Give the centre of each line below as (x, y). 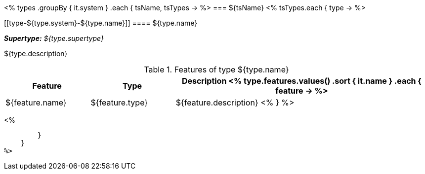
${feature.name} (36, 103)
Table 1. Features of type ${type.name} (216, 70)
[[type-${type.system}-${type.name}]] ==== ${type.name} (101, 23)
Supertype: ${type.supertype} (54, 38)
